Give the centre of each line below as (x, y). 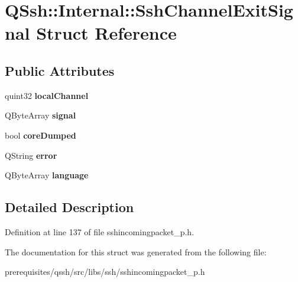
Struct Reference (106, 33)
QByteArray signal (41, 115)
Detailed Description (69, 207)
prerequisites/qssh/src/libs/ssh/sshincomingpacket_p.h (105, 272)
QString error (31, 155)
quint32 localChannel (47, 95)
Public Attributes (60, 70)
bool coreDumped (41, 135)
